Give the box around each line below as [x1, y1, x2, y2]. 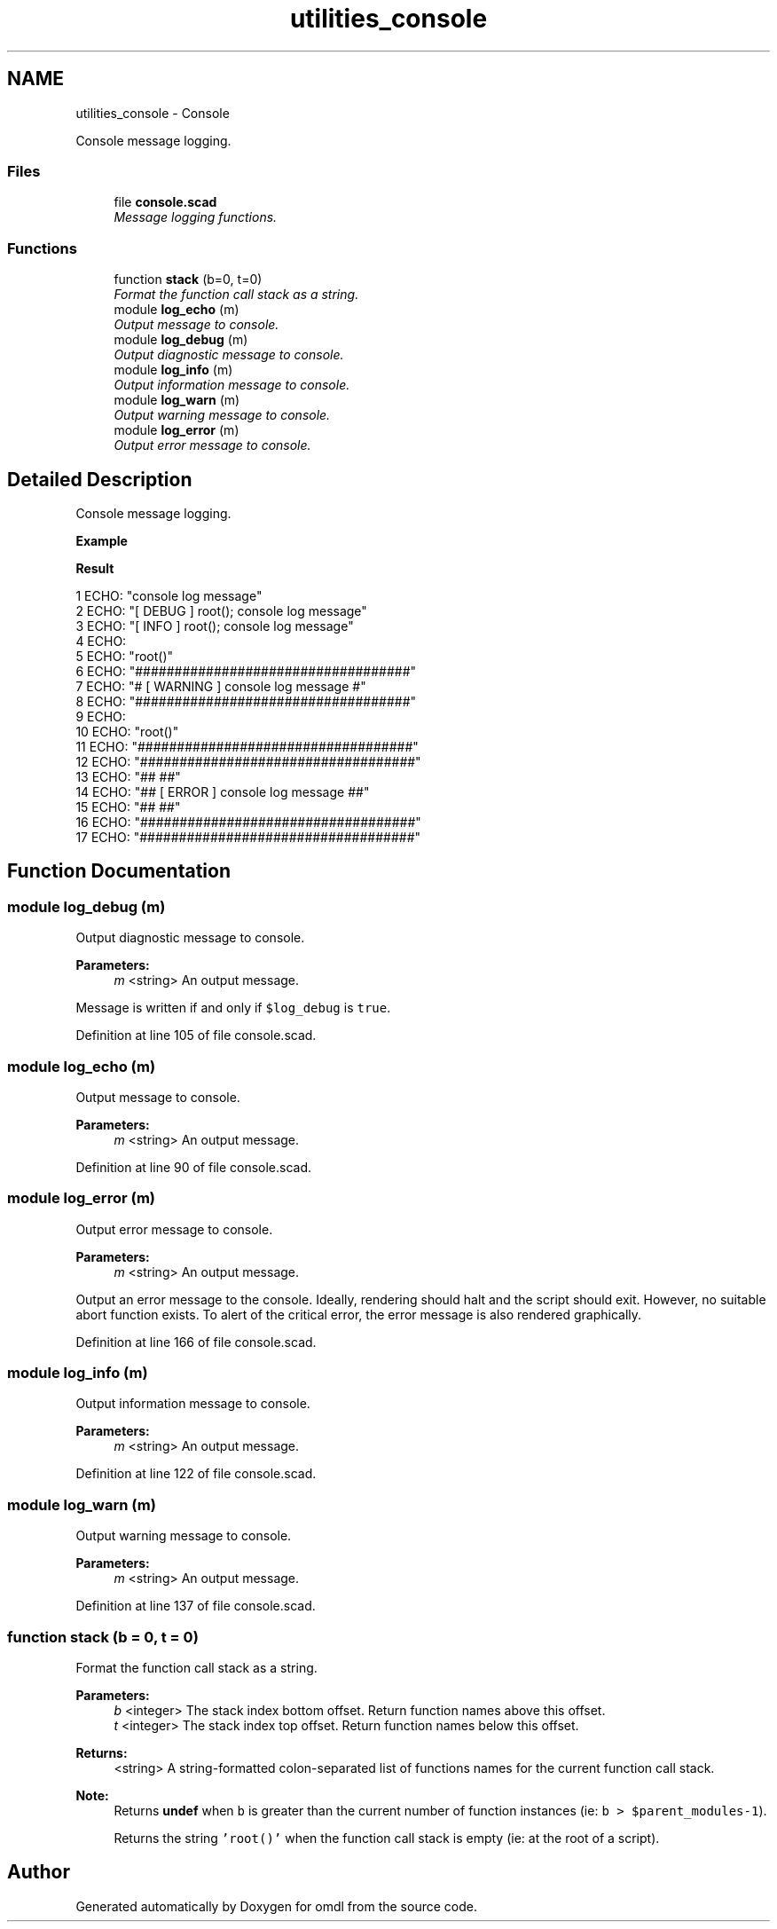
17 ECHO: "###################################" [75, 829, 421, 845]
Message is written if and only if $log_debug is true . [75, 1000, 391, 1016]
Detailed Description [7, 468, 192, 491]
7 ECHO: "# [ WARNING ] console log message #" [75, 678, 366, 694]
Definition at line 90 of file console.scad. [75, 1159, 312, 1175]
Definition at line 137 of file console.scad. [75, 1598, 316, 1614]
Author [7, 1861, 70, 1884]
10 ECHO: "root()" [75, 723, 179, 739]
